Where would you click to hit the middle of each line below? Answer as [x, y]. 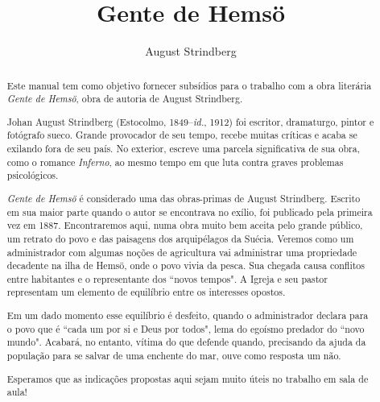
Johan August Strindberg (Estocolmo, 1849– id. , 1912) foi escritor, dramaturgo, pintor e [190, 121]
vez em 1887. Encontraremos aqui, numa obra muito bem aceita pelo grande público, [185, 225]
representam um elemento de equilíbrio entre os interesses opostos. [146, 292]
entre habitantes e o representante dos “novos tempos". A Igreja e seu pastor [167, 278]
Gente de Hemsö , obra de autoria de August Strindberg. [125, 99]
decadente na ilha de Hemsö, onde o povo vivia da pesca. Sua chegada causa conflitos [186, 265]
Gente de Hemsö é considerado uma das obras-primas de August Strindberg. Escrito [184, 198]
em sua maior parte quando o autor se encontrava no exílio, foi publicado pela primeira [190, 211]
